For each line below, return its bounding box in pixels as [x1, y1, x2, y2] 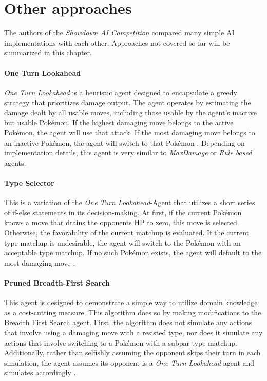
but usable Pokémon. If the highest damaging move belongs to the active [4, 117, 234, 128]
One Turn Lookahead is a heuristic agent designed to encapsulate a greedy [4, 87, 237, 97]
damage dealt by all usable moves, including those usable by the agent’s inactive [4, 107, 257, 117]
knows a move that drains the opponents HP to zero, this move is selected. [4, 217, 239, 228]
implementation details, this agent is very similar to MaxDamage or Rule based [4, 147, 252, 158]
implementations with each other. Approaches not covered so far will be [4, 37, 230, 48]
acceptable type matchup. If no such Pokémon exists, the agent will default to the [4, 247, 262, 258]
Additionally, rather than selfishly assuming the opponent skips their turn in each [4, 347, 261, 358]
